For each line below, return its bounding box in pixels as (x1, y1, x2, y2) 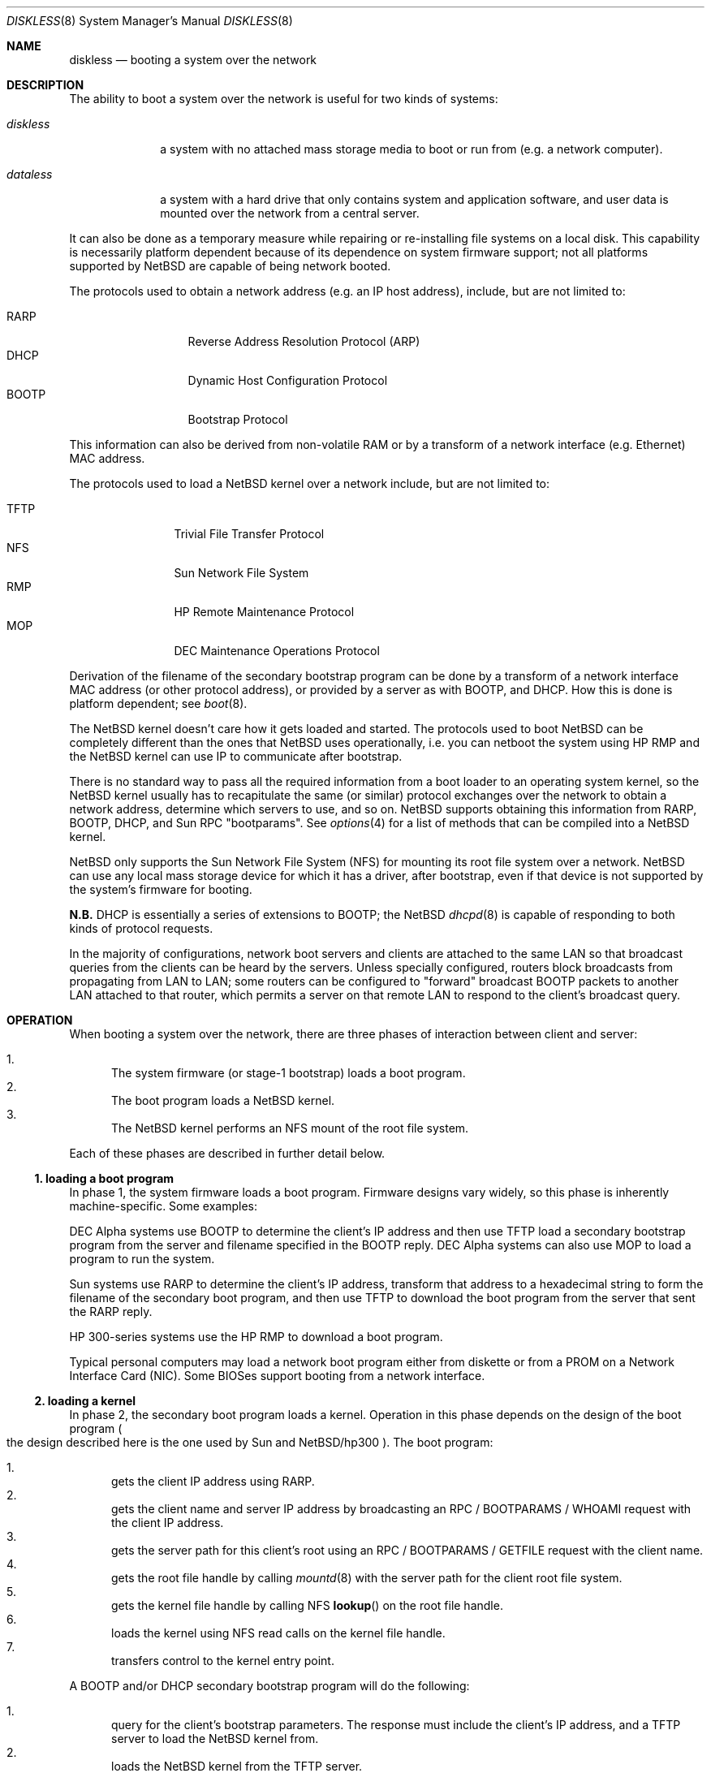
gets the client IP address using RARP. (111, 1474, 315, 1488)
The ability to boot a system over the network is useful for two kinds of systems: (69, 92, 498, 106)
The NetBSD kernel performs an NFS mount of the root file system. (111, 1121, 469, 1135)
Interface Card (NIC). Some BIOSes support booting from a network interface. (69, 1369, 485, 1383)
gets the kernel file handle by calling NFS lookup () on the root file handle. (111, 1598, 503, 1612)
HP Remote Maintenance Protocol (174, 605, 355, 619)
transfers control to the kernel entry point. (111, 1654, 334, 1667)
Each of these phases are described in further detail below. (69, 1146, 386, 1160)
